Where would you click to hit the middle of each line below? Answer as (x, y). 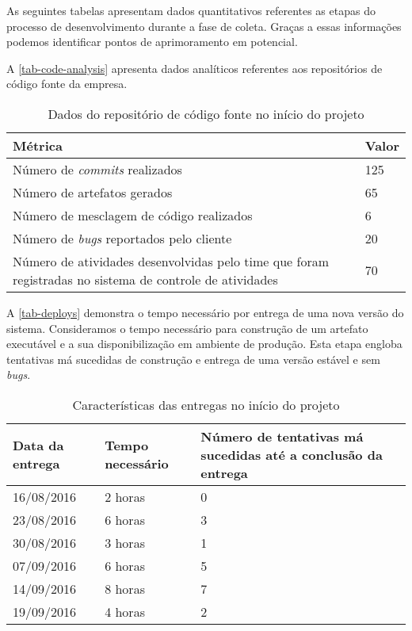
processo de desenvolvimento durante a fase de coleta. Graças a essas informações (204, 26)
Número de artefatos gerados (93, 192)
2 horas (125, 496)
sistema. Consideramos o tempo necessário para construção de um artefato (187, 328)
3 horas (125, 542)
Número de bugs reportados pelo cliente (122, 238)
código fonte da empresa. (67, 84)
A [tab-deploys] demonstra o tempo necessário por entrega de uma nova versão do (205, 312)
